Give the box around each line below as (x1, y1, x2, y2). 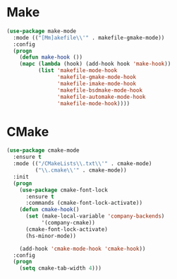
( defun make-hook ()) (19, 54, 83, 61)
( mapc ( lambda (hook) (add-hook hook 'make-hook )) (19, 61, 171, 68)
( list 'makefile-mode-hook (37, 67, 118, 74)
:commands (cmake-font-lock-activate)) (25, 199, 142, 207)
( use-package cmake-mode (6, 147, 80, 154)
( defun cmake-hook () (19, 206, 80, 213)
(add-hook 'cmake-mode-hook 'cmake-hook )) (19, 245, 146, 252)
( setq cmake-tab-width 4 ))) (19, 265, 102, 272)
